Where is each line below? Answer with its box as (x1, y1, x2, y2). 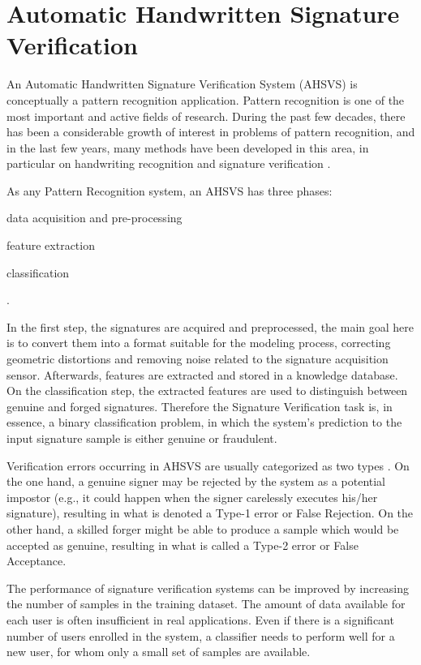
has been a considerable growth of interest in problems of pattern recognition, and (6, 123, 415, 140)
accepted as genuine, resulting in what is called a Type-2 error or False (6, 536, 359, 553)
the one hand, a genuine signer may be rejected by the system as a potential (6, 473, 386, 490)
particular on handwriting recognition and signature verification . (6, 155, 331, 172)
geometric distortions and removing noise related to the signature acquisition (6, 350, 389, 367)
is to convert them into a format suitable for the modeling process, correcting (6, 334, 391, 351)
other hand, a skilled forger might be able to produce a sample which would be (6, 520, 399, 537)
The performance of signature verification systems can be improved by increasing (6, 579, 410, 596)
